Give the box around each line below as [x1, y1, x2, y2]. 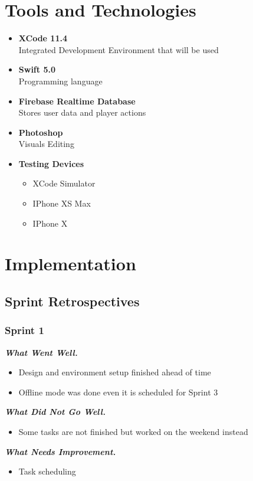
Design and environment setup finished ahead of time [18, 366, 211, 378]
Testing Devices [18, 157, 84, 169]
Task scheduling [18, 465, 76, 477]
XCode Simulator [32, 177, 96, 189]
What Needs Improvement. [5, 445, 116, 457]
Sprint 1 [5, 323, 44, 338]
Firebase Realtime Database [18, 94, 136, 107]
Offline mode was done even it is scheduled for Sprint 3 [18, 385, 218, 398]
